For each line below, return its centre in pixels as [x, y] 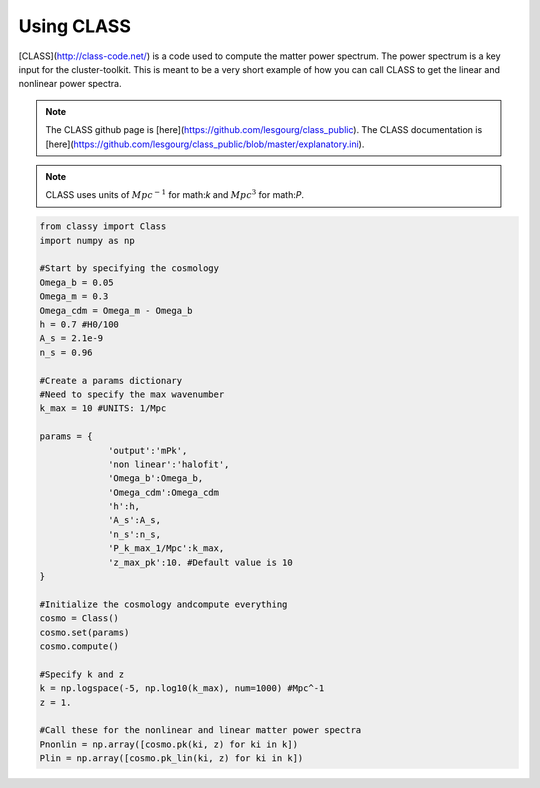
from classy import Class [103, 226]
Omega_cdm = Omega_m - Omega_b [116, 310]
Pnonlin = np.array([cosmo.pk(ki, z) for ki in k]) [169, 744]
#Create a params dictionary [111, 380]
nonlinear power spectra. [70, 84]
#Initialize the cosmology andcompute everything [163, 604]
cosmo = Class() [79, 618]
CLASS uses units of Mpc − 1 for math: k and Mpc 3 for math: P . [175, 194]
